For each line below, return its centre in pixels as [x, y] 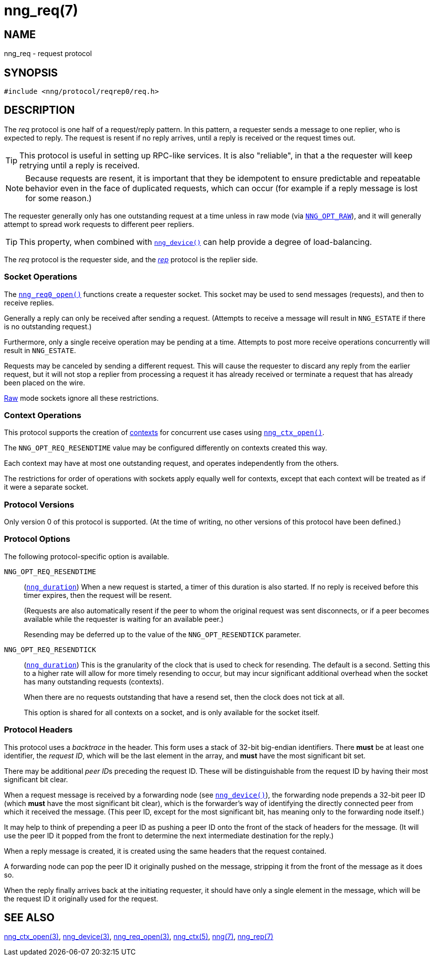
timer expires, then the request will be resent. [98, 595]
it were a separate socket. [46, 487]
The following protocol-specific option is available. [87, 556]
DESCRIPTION [39, 110]
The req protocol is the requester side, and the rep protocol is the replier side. [131, 259]
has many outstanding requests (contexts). [94, 681]
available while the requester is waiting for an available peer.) [124, 619]
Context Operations [43, 415]
